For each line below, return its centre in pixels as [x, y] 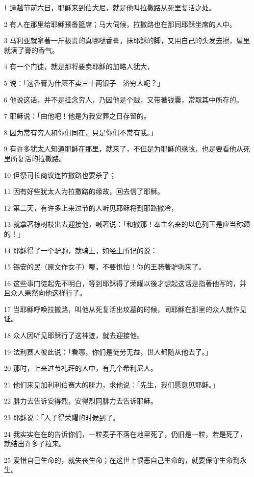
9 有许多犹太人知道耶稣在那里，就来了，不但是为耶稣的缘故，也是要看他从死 [127, 149]
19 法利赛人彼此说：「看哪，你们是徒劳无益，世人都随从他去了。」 [108, 351]
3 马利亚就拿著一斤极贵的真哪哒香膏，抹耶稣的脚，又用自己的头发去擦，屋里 [127, 40]
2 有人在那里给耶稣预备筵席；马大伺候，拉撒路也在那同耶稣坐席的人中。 [120, 24]
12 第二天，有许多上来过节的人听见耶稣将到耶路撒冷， [91, 207]
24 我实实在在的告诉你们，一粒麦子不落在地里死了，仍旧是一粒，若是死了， [125, 434]
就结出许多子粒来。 [35, 443]
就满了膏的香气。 [31, 50]
